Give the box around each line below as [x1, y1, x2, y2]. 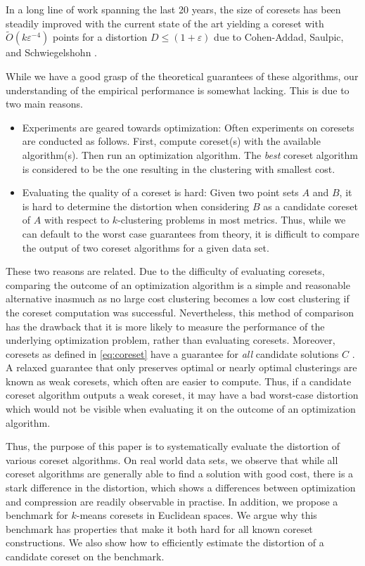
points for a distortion [52, 30, 148, 44]
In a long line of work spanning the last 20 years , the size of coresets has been [6, 2, 341, 16]
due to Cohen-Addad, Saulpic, [214, 30, 344, 44]
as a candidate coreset [263, 198, 358, 213]
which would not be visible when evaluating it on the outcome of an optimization [6, 401, 356, 416]
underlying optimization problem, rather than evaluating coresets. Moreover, [6, 333, 335, 347]
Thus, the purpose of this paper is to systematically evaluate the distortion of [6, 439, 340, 454]
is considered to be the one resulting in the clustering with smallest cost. [22, 161, 335, 176]
